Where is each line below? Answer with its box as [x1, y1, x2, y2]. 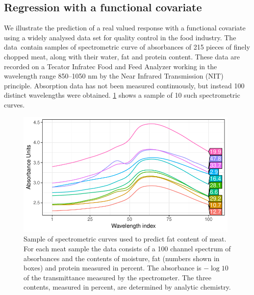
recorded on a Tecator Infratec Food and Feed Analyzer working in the [4, 61, 217, 71]
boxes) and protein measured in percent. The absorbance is [24, 263, 202, 273]
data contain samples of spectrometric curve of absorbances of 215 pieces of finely [4, 42, 250, 52]
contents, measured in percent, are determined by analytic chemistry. [24, 282, 231, 292]
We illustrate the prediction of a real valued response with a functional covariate [4, 23, 246, 33]
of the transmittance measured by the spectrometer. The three [24, 272, 212, 282]
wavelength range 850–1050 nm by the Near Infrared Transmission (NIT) [4, 71, 224, 81]
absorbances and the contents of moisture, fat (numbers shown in [24, 253, 220, 263]
